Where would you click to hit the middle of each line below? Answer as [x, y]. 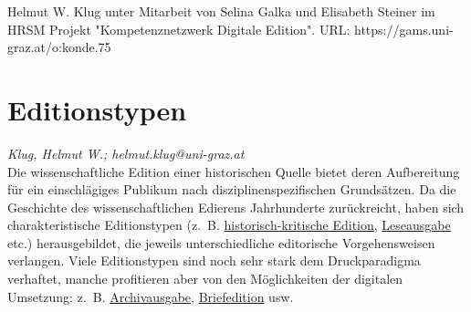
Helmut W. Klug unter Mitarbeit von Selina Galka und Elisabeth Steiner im [221, 11]
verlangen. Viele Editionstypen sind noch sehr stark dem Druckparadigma [214, 260]
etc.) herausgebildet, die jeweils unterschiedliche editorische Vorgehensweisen [221, 242]
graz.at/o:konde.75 [59, 47]
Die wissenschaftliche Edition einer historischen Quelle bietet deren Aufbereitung [234, 171]
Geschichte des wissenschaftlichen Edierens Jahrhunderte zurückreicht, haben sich [236, 207]
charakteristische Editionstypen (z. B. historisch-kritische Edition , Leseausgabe [229, 225]
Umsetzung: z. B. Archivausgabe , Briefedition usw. [151, 296]
